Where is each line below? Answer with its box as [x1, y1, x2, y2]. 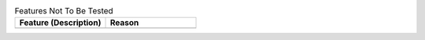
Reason [109, 17, 139, 28]
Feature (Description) [19, 17, 102, 28]
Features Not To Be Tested [14, 5, 113, 16]
